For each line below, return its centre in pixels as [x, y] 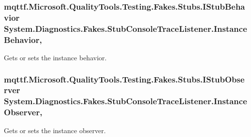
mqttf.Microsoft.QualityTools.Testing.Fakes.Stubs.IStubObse [124, 79]
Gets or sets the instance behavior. [55, 57]
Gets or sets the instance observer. [55, 130]
